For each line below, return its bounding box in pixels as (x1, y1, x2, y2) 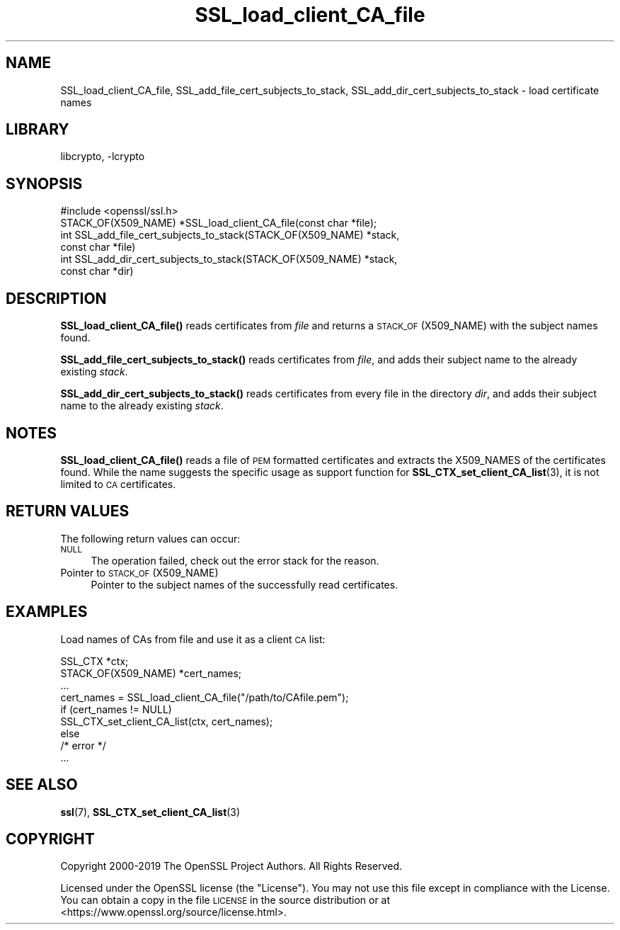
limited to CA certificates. (60, 477, 176, 490)
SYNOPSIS (6, 174, 83, 193)
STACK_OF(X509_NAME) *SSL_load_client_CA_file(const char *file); (60, 217, 377, 229)
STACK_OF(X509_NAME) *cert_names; (60, 667, 242, 679)
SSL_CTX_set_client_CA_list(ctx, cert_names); (60, 715, 273, 727)
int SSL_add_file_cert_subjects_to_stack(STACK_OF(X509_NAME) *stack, (60, 229, 400, 242)
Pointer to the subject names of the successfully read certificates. (91, 578, 398, 591)
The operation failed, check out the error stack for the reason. (91, 554, 379, 567)
